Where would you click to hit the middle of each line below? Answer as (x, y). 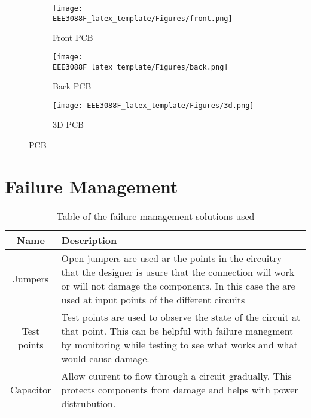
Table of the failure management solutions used (155, 216)
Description (89, 240)
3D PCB (68, 124)
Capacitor (31, 389)
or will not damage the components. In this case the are (178, 285)
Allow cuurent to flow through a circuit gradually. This (176, 375)
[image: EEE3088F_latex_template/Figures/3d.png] (153, 105)
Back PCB (72, 86)
